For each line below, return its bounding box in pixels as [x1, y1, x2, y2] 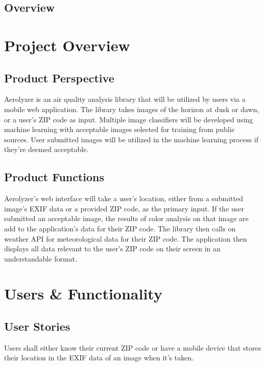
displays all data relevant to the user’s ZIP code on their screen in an [4, 243, 221, 254]
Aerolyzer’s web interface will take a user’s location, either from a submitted [4, 193, 243, 204]
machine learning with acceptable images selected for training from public [4, 124, 235, 135]
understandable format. [4, 253, 77, 264]
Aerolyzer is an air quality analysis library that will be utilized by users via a [4, 94, 246, 104]
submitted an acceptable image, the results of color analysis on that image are [4, 213, 249, 224]
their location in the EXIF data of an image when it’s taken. [4, 352, 194, 363]
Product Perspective [4, 70, 114, 85]
